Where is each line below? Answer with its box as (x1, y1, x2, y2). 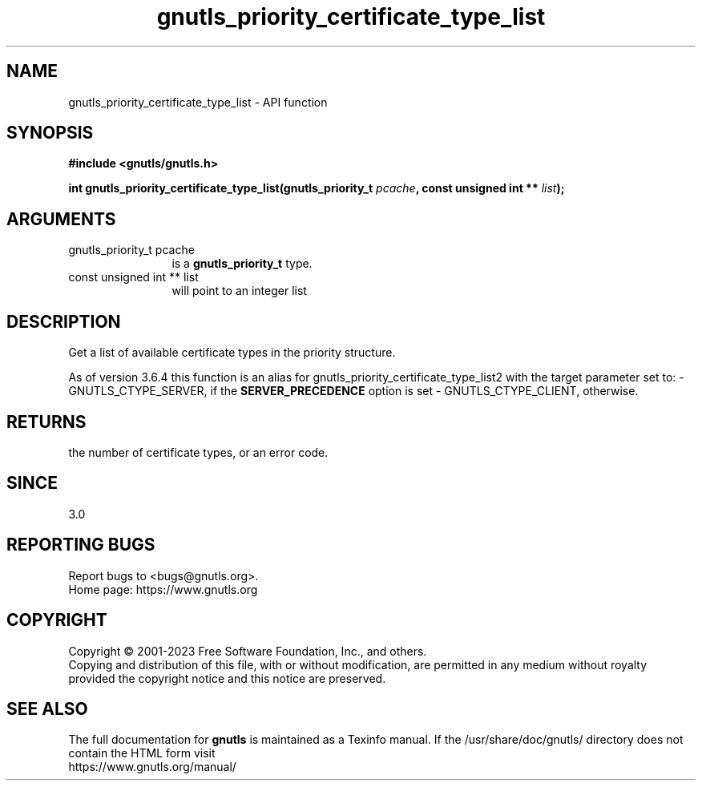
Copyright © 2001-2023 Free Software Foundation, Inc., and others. (68, 644, 427, 658)
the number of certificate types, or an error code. (68, 445, 329, 459)
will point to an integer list (171, 284, 307, 298)
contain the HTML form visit (68, 746, 216, 761)
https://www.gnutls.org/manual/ (68, 760, 236, 774)
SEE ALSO (6, 698, 88, 719)
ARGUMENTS (6, 208, 116, 229)
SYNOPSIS (6, 123, 94, 143)
